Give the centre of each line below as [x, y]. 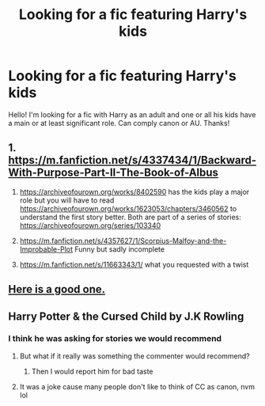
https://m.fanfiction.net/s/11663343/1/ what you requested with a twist [134, 264]
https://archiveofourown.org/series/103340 [90, 225]
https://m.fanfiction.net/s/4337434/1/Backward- [132, 160]
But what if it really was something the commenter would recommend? [135, 356]
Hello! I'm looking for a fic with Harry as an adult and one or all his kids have [132, 114]
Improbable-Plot [46, 249]
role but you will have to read [67, 200]
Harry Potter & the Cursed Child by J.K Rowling [126, 316]
